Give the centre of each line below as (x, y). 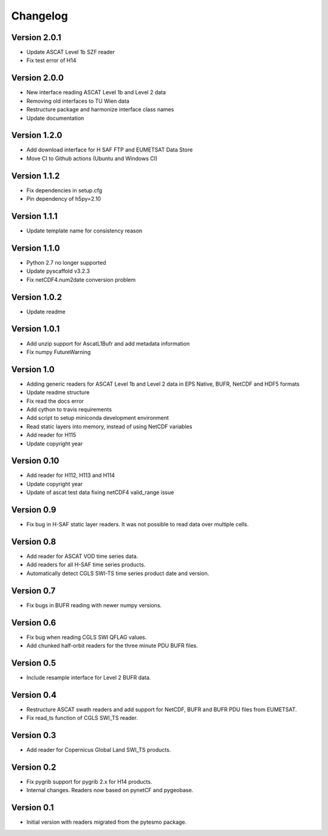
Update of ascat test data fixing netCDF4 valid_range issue (100, 492)
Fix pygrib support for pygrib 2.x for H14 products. (89, 782)
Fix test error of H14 (51, 60)
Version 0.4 (34, 695)
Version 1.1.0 (36, 248)
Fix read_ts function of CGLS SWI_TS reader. (82, 718)
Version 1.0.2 (37, 297)
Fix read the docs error (55, 401)
